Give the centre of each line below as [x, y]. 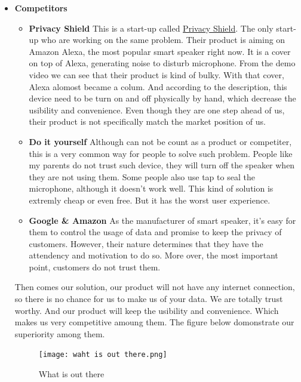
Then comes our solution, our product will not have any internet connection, [155, 287]
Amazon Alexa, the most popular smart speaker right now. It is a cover [160, 51]
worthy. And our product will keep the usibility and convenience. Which [147, 310]
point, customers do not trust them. [95, 267]
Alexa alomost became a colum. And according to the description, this [158, 86]
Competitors [41, 8]
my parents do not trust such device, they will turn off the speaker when [162, 165]
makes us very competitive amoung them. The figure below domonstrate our [154, 322]
